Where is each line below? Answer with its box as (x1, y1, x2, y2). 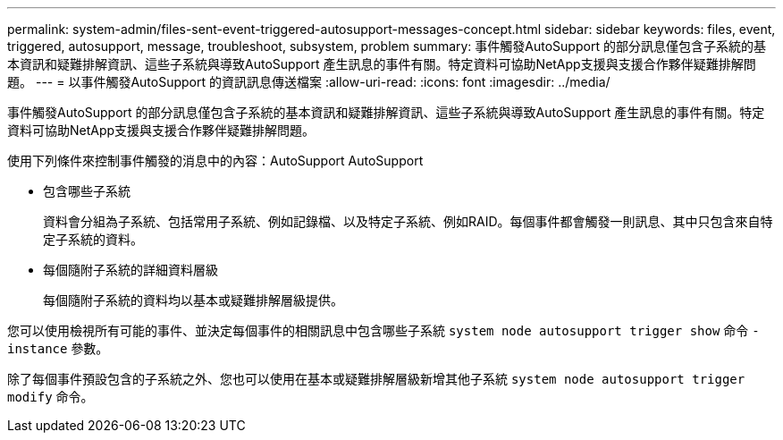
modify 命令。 (7, 389, 94, 404)
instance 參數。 (7, 341, 109, 356)
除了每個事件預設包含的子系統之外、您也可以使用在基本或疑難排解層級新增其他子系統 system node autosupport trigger (7, 371, 745, 386)
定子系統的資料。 (43, 232, 143, 247)
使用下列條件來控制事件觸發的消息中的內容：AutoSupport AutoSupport (7, 153, 424, 168)
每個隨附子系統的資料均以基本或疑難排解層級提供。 (43, 292, 343, 308)
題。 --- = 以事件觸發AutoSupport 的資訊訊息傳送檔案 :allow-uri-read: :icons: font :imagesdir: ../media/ (7, 74, 610, 89)
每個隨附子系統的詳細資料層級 (43, 262, 218, 277)
